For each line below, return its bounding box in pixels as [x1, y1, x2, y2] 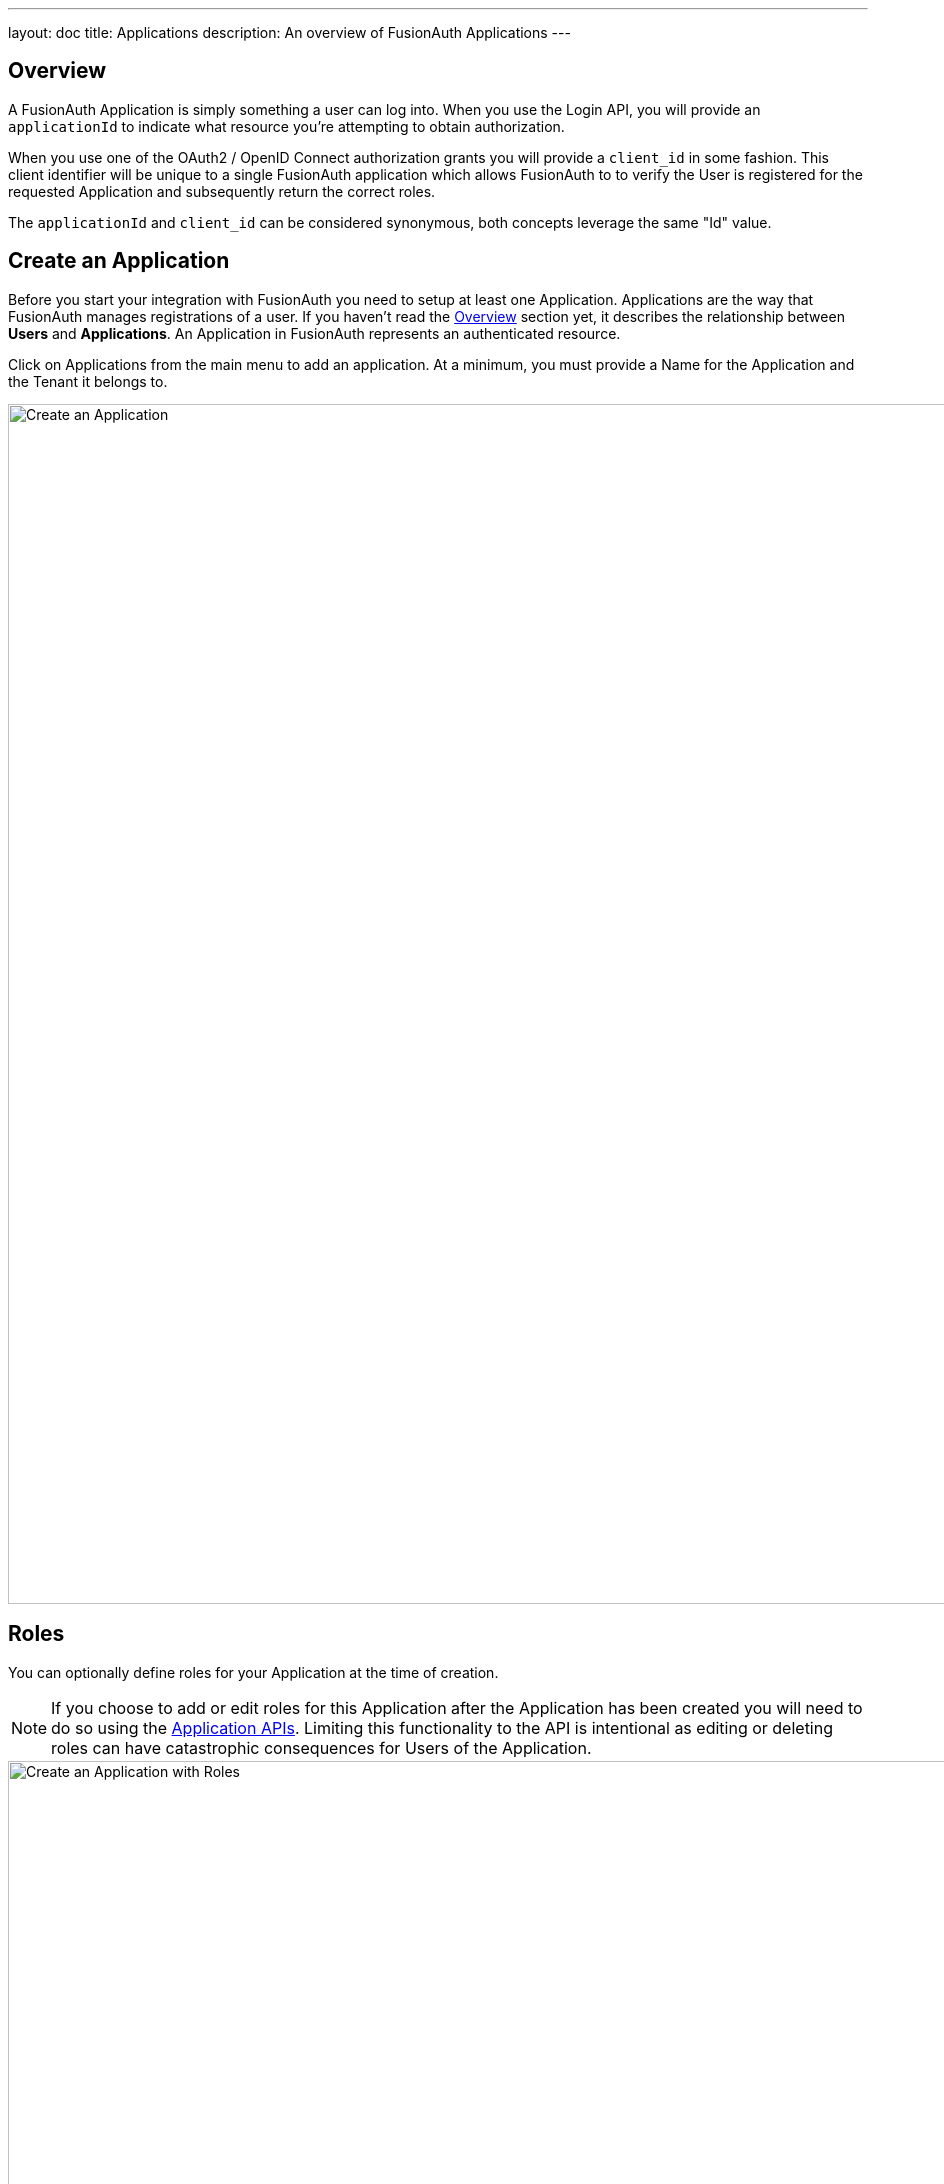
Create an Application [8, 248, 230, 274]
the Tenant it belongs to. [8, 372, 168, 390]
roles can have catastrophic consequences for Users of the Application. [51, 1737, 592, 1758]
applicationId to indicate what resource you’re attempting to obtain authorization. [8, 117, 565, 135]
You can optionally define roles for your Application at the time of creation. [8, 1663, 499, 1681]
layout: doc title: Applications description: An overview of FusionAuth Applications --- [8, 24, 571, 41]
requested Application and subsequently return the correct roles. [8, 182, 436, 200]
